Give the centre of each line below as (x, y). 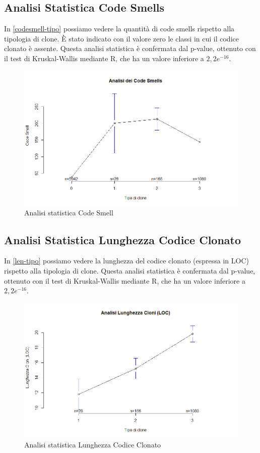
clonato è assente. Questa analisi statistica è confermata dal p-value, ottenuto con (130, 48)
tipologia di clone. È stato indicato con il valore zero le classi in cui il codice (121, 38)
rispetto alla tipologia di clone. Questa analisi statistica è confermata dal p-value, (130, 271)
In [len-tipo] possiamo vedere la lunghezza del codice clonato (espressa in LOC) (126, 261)
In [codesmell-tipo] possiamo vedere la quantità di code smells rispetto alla (119, 29)
